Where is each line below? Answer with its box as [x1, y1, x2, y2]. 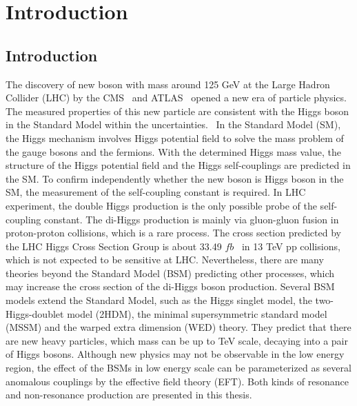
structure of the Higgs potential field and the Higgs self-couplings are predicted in [6, 158, 351, 172]
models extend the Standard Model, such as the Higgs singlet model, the [6, 293, 312, 307]
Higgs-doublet [6, 306, 64, 321]
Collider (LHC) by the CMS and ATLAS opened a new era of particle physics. [6, 90, 347, 105]
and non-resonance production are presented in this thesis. [6, 387, 252, 402]
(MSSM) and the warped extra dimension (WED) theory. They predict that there [6, 320, 351, 334]
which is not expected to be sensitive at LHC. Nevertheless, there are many [6, 252, 324, 267]
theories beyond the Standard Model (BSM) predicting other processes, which [6, 265, 335, 280]
